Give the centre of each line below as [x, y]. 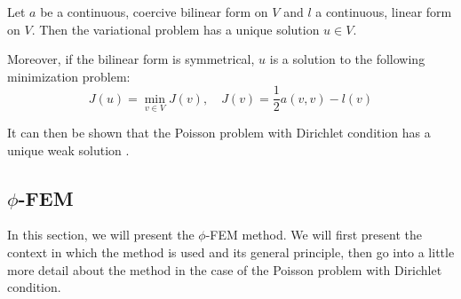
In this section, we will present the [101, 235]
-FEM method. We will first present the [314, 235]
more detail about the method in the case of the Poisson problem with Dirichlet [225, 269]
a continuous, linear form [384, 12]
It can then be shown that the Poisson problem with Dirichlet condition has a [219, 133]
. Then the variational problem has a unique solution [175, 29]
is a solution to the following [347, 59]
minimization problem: [69, 76]
